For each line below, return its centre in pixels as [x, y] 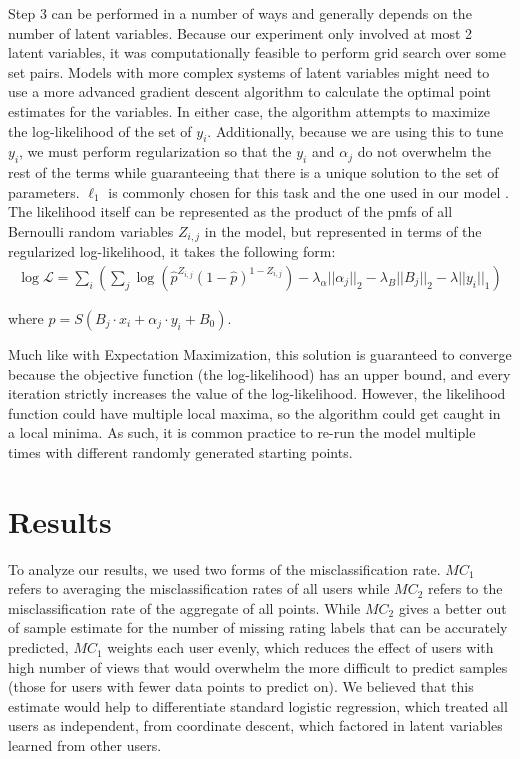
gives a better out [452, 607]
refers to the [465, 588]
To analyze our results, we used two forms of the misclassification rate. [224, 568]
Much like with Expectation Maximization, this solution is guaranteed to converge [260, 354]
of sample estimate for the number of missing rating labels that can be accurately [258, 627]
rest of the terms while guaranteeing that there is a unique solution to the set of [253, 172]
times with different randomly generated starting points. [180, 451]
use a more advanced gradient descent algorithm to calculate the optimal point [249, 91]
